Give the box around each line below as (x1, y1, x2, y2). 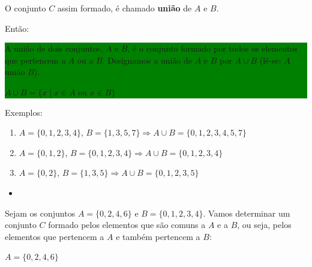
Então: (5, 22, 29, 34)
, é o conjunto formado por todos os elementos (127, 42, 298, 55)
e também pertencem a (116, 230, 200, 242)
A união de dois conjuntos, (5, 42, 103, 55)
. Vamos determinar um (203, 206, 290, 219)
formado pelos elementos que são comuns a (48, 218, 206, 231)
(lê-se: (259, 53, 281, 66)
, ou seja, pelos (237, 218, 292, 231)
